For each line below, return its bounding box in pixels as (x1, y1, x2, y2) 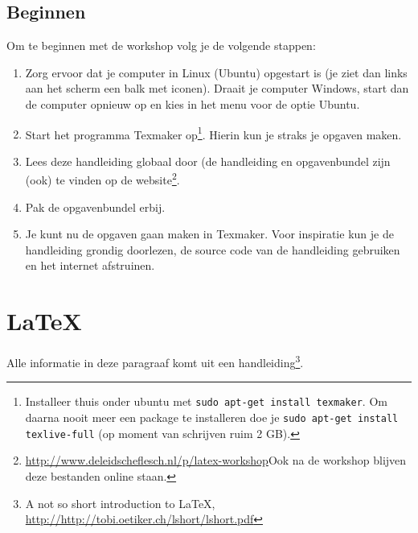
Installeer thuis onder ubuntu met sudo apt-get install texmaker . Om (25, 393, 387, 410)
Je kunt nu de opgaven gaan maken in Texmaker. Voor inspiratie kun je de (25, 225, 394, 242)
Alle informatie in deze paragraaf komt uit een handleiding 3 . (6, 352, 304, 370)
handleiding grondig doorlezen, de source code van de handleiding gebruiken (25, 241, 400, 258)
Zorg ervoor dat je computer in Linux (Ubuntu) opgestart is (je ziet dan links (25, 64, 408, 81)
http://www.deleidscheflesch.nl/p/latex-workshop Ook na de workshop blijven (25, 452, 407, 469)
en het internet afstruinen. (25, 257, 155, 274)
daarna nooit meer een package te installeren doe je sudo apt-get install (25, 409, 399, 426)
